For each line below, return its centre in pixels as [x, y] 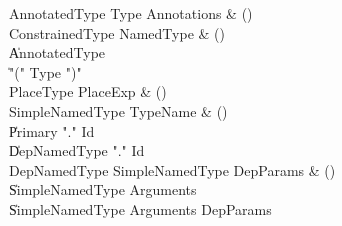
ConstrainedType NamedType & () [117, 32]
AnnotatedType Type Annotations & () [131, 13]
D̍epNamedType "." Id [77, 150]
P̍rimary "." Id [52, 130]
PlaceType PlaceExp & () [88, 91]
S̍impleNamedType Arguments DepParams [140, 208]
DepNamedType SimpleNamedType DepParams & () [172, 169]
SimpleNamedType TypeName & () [118, 110]
